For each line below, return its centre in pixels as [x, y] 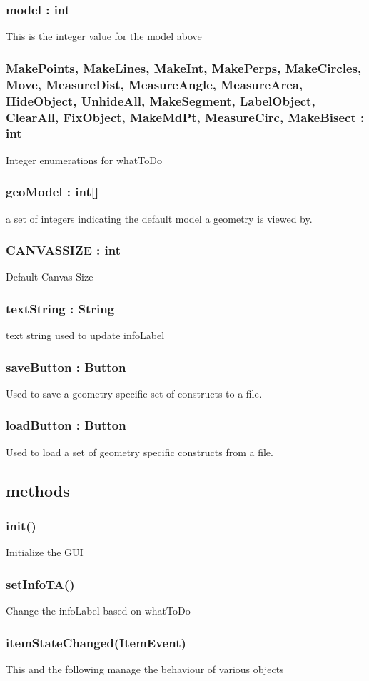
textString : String [60, 308]
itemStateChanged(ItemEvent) [96, 642]
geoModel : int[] [52, 192]
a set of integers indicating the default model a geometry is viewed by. [159, 218]
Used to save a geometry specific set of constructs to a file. [134, 393]
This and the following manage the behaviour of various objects [145, 669]
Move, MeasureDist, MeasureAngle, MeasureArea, [155, 84]
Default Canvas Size [50, 277]
